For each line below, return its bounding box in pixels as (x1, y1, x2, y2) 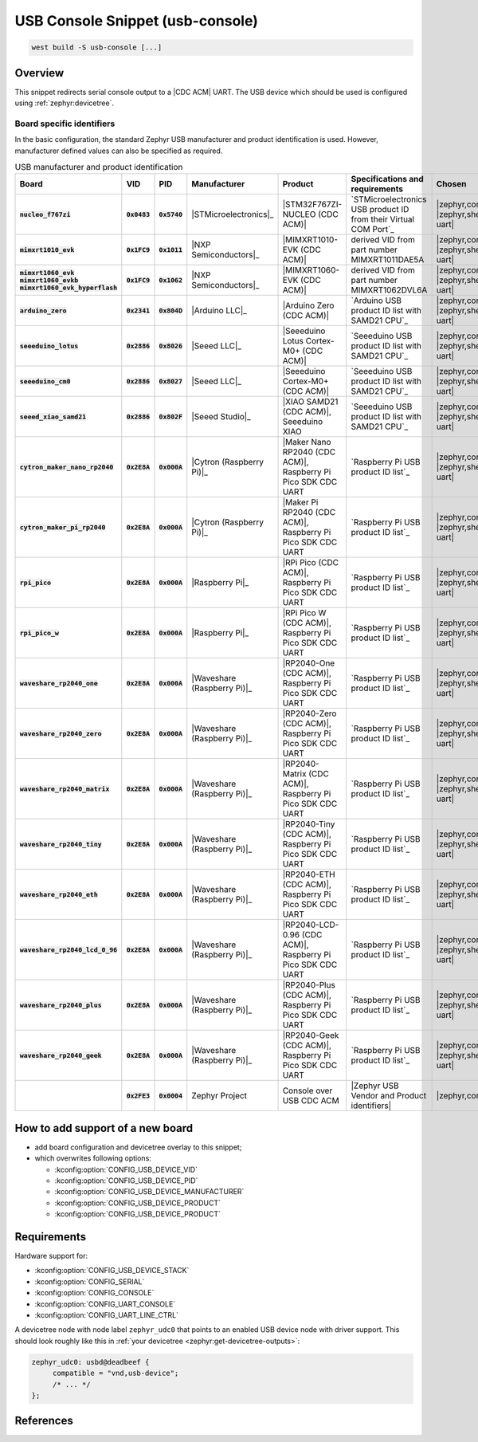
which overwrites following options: (34, 1153, 151, 1163)
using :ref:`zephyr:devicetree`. (14, 98, 115, 108)
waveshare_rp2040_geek (19, 1051, 103, 1059)
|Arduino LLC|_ (191, 305, 247, 316)
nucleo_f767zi (19, 210, 71, 218)
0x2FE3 (126, 1091, 151, 1100)
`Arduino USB (351, 295, 402, 306)
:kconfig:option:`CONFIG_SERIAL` (34, 1276, 145, 1287)
